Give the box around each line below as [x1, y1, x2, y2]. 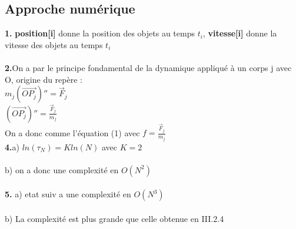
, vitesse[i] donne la [202, 27, 277, 39]
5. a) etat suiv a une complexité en [5, 188, 131, 200]
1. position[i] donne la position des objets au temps [5, 27, 195, 39]
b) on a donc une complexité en [5, 163, 119, 176]
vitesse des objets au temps [5, 38, 103, 50]
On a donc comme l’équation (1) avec [5, 126, 140, 139]
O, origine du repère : [5, 73, 82, 85]
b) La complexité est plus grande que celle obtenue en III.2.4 [5, 213, 224, 225]
